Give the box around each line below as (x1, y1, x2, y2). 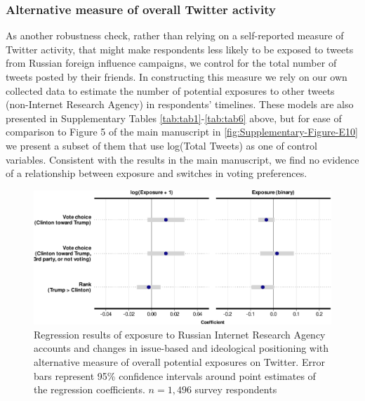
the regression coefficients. (34, 382, 145, 397)
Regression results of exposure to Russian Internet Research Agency (34, 327, 326, 341)
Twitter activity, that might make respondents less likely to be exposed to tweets (6, 41, 354, 56)
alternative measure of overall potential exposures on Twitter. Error (34, 355, 325, 369)
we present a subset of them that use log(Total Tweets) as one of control (6, 138, 317, 152)
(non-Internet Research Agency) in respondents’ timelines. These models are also (6, 97, 354, 112)
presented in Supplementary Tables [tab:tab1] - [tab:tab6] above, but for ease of (6, 110, 342, 125)
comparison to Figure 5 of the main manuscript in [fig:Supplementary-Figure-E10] (6, 124, 358, 139)
